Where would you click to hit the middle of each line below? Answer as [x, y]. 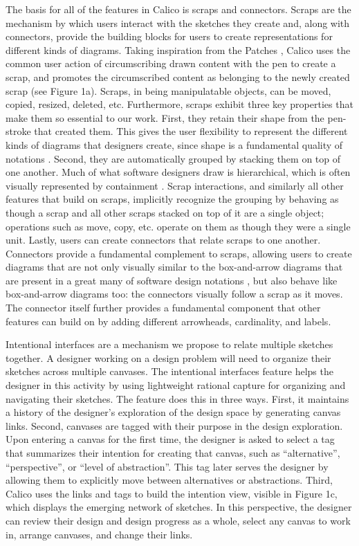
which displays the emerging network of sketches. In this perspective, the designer [179, 507]
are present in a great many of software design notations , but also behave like [172, 280]
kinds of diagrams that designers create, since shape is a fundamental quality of [174, 144]
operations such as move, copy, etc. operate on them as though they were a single [178, 226]
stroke [18, 131]
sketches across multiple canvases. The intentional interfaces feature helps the [169, 371]
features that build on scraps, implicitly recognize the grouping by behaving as [172, 199]
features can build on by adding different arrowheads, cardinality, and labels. [168, 321]
